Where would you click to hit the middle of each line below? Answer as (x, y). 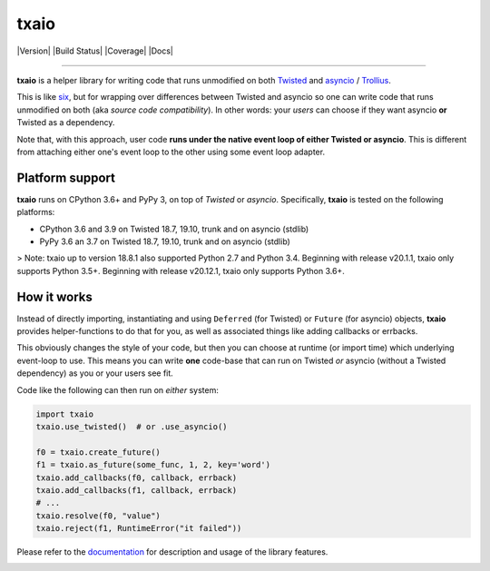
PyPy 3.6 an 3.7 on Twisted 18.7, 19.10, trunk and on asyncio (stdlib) (165, 241)
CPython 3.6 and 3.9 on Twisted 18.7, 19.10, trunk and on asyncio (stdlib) (174, 229)
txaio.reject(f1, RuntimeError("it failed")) (139, 528)
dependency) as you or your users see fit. (95, 373)
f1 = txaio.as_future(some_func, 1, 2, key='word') (153, 465)
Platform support (66, 177)
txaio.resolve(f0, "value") (98, 516)
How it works (54, 296)
